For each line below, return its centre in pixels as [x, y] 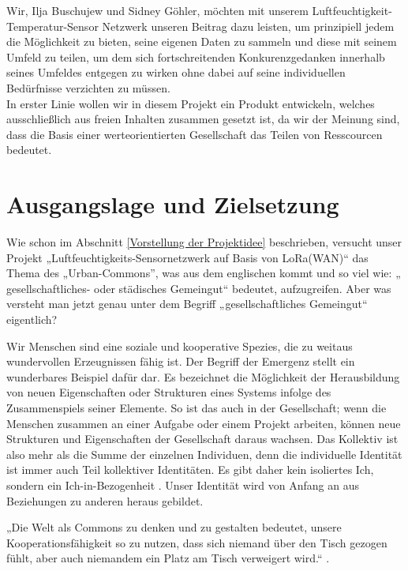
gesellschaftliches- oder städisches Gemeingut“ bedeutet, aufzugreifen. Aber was [199, 288]
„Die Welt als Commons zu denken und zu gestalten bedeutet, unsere [174, 527]
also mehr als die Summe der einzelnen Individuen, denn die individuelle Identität [204, 454]
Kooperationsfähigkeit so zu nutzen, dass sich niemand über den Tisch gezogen [197, 542]
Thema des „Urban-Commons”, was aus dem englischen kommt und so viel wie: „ [204, 273]
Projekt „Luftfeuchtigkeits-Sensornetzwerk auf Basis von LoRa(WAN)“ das [187, 257]
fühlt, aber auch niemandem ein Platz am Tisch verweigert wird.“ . [168, 558]
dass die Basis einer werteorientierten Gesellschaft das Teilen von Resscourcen [195, 134]
